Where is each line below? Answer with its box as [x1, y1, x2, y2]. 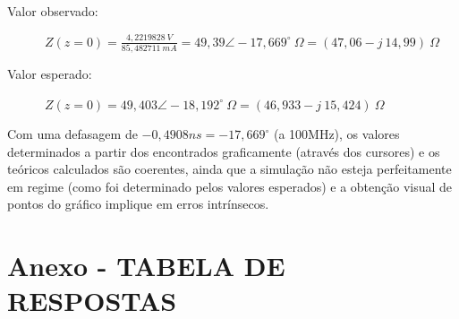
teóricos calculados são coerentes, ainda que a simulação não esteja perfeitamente [7, 159, 452, 178]
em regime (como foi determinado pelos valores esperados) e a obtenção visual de [7, 177, 453, 195]
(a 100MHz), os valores [273, 125, 400, 143]
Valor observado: [7, 2, 98, 20]
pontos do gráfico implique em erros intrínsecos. [7, 194, 269, 213]
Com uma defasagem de [7, 125, 138, 143]
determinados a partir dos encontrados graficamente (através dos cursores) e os [7, 142, 440, 160]
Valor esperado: [7, 64, 92, 82]
